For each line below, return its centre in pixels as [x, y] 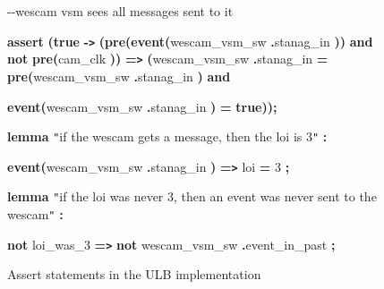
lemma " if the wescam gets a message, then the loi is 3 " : [167, 136]
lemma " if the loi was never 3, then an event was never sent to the [192, 196]
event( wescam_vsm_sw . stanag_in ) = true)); [142, 106]
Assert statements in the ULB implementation [134, 274]
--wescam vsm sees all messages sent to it [120, 11]
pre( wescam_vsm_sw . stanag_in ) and [119, 76]
